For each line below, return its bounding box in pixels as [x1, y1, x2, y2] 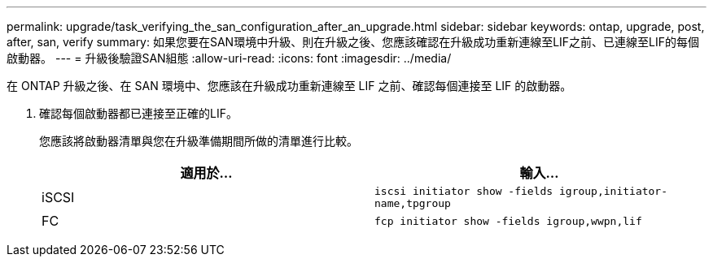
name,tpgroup [374, 197, 451, 209]
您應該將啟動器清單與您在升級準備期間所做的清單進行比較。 [39, 134, 358, 148]
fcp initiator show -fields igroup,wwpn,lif [374, 214, 642, 227]
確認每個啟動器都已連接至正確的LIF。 [39, 106, 238, 120]
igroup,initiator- [558, 185, 668, 197]
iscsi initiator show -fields [374, 185, 553, 197]
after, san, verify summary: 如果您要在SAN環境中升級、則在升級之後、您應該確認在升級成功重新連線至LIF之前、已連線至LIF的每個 [7, 35, 700, 49]
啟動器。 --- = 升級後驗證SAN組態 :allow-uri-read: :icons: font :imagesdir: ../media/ [7, 51, 452, 65]
